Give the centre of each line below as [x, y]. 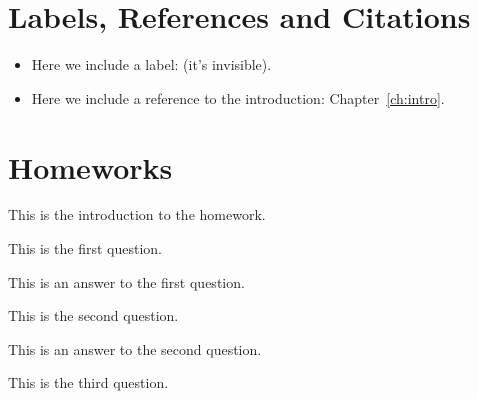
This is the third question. [88, 382]
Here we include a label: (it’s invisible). [151, 64]
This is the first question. [85, 248]
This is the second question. [93, 315]
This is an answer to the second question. [135, 348]
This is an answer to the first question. [126, 281]
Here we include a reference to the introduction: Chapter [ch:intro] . [238, 97]
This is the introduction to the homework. [137, 214]
